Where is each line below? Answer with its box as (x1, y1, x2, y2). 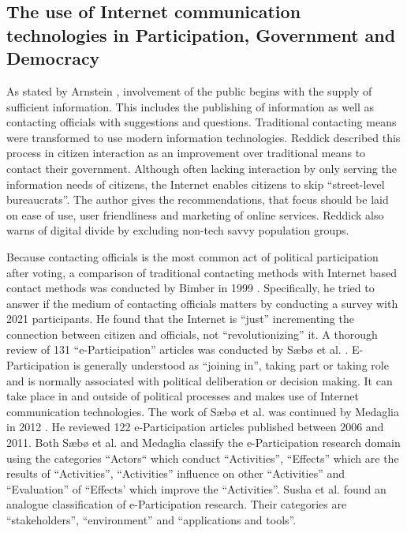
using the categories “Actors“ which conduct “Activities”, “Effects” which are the (6, 449, 399, 466)
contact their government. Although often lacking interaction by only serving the (6, 160, 397, 176)
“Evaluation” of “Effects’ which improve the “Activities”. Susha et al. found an (6, 480, 386, 497)
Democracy (6, 46, 100, 70)
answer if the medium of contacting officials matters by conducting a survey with (6, 295, 398, 311)
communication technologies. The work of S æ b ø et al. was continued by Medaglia (6, 403, 399, 419)
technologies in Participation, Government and (6, 22, 396, 47)
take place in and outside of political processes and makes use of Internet (6, 388, 359, 404)
